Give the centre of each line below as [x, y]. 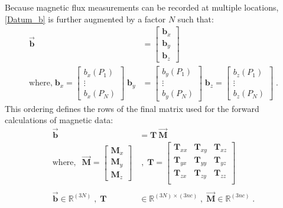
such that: [196, 19]
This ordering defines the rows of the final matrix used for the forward [132, 108]
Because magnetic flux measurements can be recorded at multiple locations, [142, 7]
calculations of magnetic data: [59, 120]
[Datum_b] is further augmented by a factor [85, 19]
